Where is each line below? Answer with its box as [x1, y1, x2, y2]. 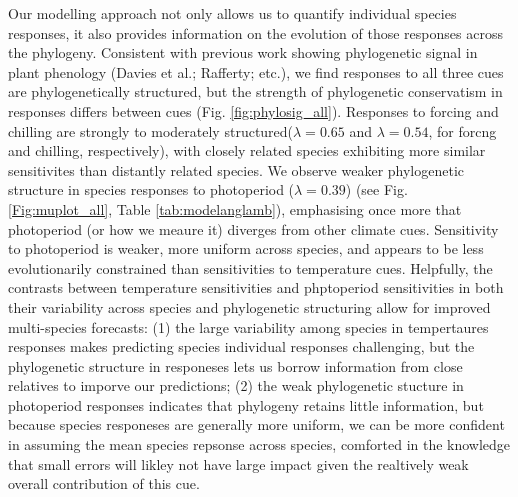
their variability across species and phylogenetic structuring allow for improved [8, 296, 491, 317]
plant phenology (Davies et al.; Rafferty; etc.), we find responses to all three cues [8, 61, 504, 82]
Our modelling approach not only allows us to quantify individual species [8, 3, 457, 23]
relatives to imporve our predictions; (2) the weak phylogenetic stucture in [8, 375, 464, 396]
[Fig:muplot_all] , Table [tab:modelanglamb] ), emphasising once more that [8, 198, 462, 219]
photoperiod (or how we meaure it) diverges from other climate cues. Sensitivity [8, 218, 499, 239]
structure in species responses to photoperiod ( [8, 179, 295, 200]
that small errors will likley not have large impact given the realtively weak [8, 453, 469, 474]
